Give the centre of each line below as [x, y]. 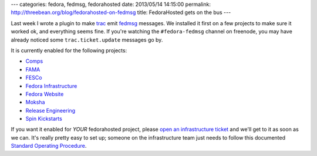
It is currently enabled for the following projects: [69, 50]
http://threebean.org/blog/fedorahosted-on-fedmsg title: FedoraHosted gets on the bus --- [121, 12]
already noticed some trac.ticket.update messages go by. [87, 40]
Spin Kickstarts [44, 119]
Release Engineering [50, 110]
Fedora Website [45, 94]
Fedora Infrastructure [51, 86]
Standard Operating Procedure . [49, 146]
